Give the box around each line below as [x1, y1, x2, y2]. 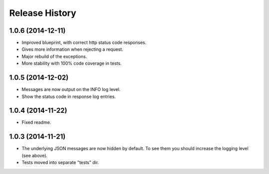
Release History [9, 7, 77, 18]
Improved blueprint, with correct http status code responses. [21, 40, 146, 46]
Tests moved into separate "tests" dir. [21, 160, 99, 166]
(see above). [21, 152, 48, 159]
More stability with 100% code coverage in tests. [21, 60, 122, 67]
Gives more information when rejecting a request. [21, 46, 124, 52]
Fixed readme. [21, 119, 51, 125]
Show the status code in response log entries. [21, 93, 116, 99]
